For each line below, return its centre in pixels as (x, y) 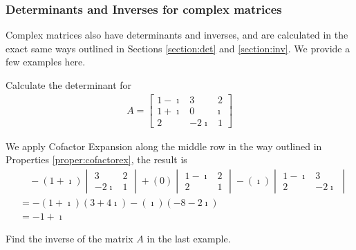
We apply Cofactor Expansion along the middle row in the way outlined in (164, 146)
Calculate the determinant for (69, 85)
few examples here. (46, 62)
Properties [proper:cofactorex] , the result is (96, 159)
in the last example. (189, 238)
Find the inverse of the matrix (69, 238)
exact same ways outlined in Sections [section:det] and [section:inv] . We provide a (178, 48)
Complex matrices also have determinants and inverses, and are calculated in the (177, 35)
